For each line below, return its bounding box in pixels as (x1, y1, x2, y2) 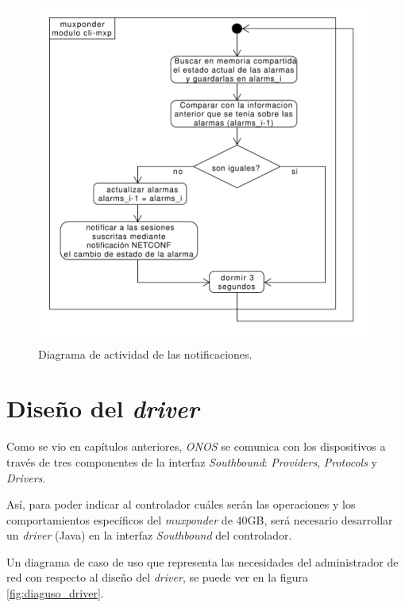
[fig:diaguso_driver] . (6, 585, 104, 601)
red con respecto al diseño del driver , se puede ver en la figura (6, 569, 308, 586)
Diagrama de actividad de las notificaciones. (38, 345, 253, 362)
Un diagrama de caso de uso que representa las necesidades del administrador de (6, 553, 399, 570)
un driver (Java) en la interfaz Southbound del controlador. (6, 527, 292, 544)
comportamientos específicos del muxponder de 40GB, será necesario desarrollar (6, 511, 393, 528)
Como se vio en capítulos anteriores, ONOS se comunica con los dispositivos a (6, 438, 386, 455)
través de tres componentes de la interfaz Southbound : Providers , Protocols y (6, 453, 377, 470)
